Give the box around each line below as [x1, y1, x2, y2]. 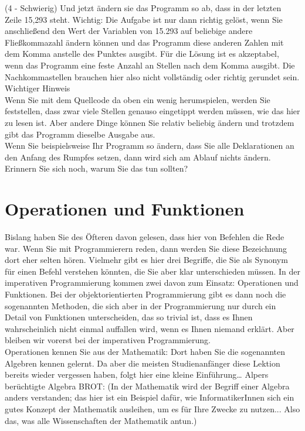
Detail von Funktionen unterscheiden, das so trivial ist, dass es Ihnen [5, 311, 253, 323]
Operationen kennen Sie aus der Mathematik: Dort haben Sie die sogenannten [5, 345, 286, 357]
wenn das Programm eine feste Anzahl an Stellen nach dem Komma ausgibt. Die [5, 59, 295, 71]
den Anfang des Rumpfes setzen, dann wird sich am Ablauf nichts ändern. [5, 150, 271, 163]
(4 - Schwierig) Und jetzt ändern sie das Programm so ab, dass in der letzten [5, 2, 282, 13]
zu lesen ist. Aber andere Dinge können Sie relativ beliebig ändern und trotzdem [5, 116, 294, 128]
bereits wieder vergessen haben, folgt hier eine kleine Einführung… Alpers [5, 368, 269, 381]
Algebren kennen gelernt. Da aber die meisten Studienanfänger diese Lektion [5, 357, 280, 369]
